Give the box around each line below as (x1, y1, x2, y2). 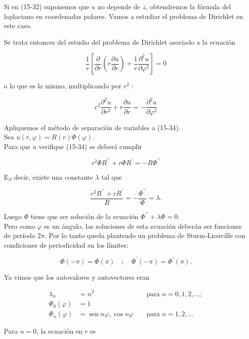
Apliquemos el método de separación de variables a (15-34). (4, 122, 181, 132)
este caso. (4, 20, 32, 31)
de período (4, 230, 35, 240)
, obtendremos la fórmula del (145, 1, 231, 11)
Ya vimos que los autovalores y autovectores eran (4, 271, 150, 282)
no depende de (97, 1, 140, 11)
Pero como (4, 220, 35, 231)
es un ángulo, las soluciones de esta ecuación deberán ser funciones (44, 220, 242, 231)
